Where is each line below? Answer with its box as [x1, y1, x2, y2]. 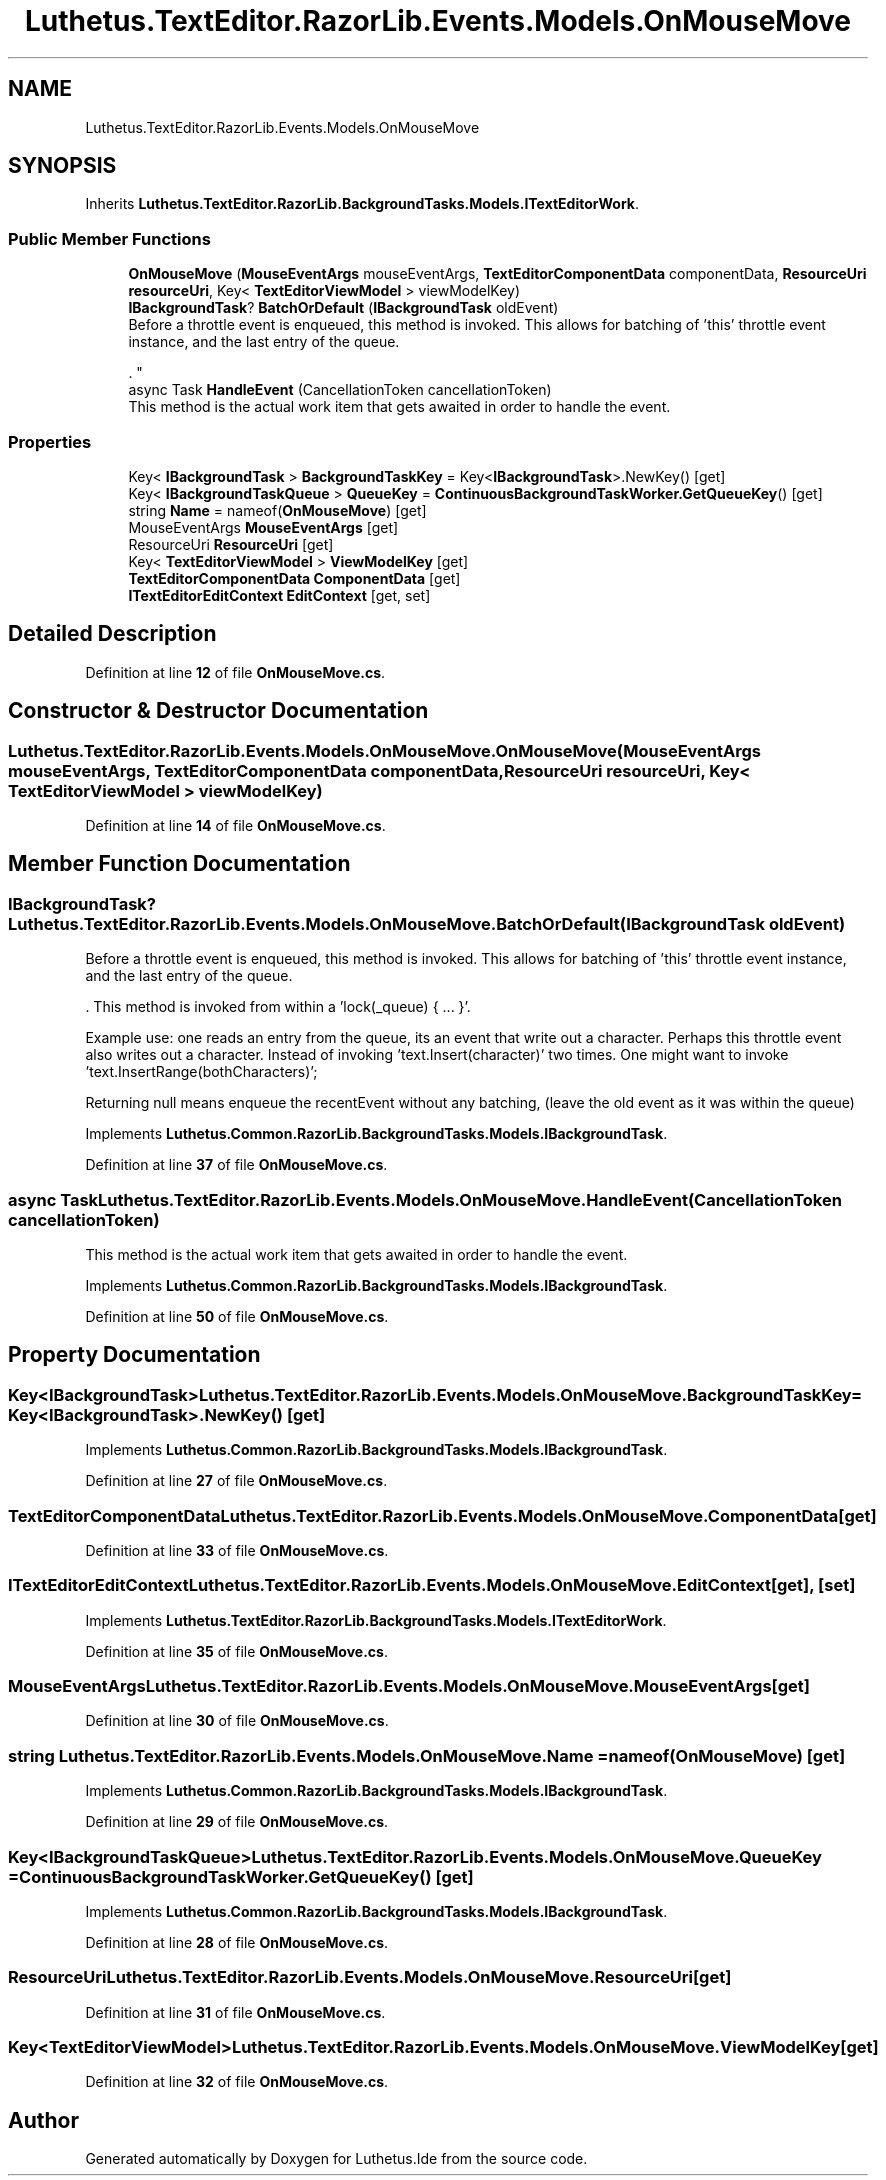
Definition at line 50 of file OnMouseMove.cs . [85, 1307, 389, 1325]
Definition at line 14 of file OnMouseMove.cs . [85, 817, 386, 834]
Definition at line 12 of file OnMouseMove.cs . [85, 663, 386, 681]
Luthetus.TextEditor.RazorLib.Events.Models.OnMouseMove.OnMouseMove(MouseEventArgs [8, 740, 761, 761]
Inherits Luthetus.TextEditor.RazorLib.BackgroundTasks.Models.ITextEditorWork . [85, 195, 640, 213]
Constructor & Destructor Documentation [8, 698, 429, 724]
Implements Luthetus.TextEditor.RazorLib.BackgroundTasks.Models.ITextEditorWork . [85, 1611, 667, 1629]
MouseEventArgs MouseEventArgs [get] [128, 518, 399, 536]
